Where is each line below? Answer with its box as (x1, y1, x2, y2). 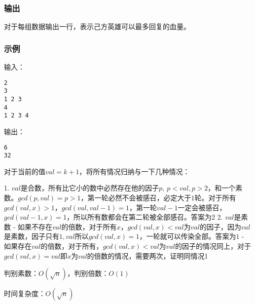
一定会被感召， (178, 202, 226, 212)
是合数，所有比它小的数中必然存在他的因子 (20, 183, 159, 193)
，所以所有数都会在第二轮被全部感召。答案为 (66, 212, 212, 222)
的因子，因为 (199, 221, 241, 231)
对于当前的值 (4, 166, 45, 176)
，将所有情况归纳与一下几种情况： (79, 166, 190, 176)
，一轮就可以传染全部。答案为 (139, 231, 236, 241)
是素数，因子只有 (4, 231, 59, 241)
